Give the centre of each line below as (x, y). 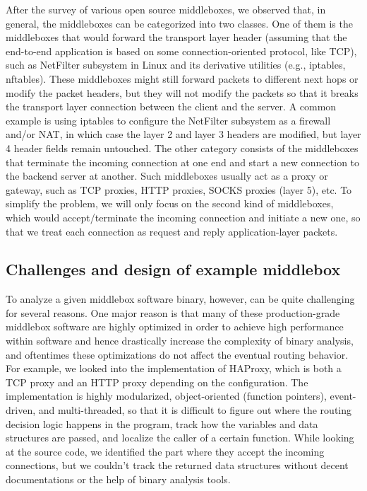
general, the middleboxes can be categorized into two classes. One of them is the (179, 23)
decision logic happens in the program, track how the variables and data (162, 423)
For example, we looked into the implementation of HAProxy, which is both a (174, 368)
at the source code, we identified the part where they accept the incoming (165, 451)
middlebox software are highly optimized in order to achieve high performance (175, 327)
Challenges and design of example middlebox (173, 269)
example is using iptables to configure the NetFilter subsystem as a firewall (168, 120)
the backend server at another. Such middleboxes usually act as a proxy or (167, 176)
